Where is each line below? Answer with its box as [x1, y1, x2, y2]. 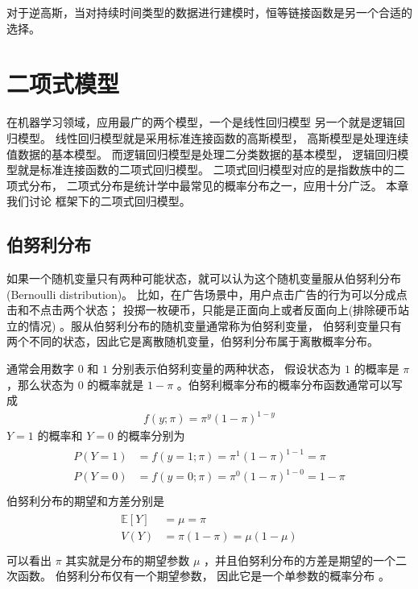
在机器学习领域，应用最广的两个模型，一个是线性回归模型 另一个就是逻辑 [6, 114, 394, 131]
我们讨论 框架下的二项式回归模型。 [6, 193, 191, 209]
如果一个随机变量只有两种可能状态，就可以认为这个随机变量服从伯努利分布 [6, 270, 401, 287]
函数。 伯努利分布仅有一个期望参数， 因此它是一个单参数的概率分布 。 [17, 567, 390, 584]
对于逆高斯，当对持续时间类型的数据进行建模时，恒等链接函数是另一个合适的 [6, 4, 412, 20]
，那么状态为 [6, 375, 74, 392]
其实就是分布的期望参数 [65, 551, 190, 568]
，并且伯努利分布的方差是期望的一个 [204, 551, 396, 568]
